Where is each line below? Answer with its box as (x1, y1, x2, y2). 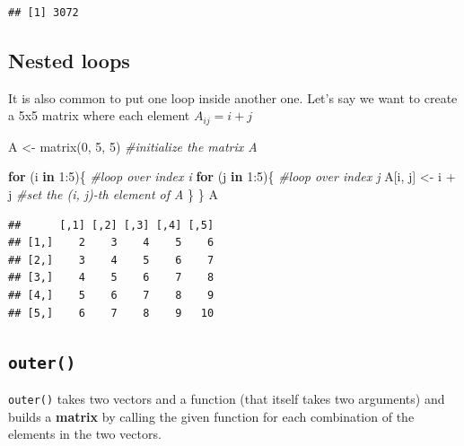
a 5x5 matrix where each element (8, 106, 190, 125)
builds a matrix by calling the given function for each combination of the (8, 407, 415, 425)
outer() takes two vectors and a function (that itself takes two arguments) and (8, 389, 445, 407)
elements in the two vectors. (8, 424, 162, 443)
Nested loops (8, 46, 130, 74)
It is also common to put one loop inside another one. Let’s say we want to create (8, 88, 458, 107)
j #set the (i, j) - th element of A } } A (8, 185, 218, 204)
